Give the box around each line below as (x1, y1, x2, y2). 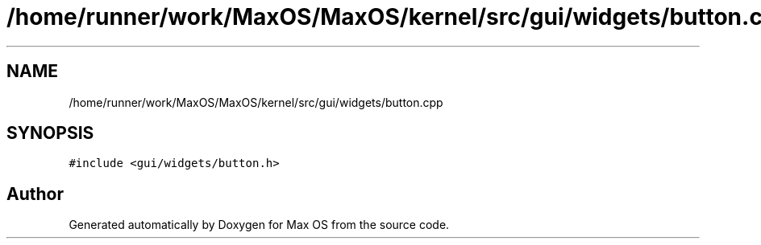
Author (6, 183, 64, 204)
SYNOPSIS (6, 123, 94, 144)
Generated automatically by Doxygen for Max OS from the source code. (69, 218, 450, 232)
